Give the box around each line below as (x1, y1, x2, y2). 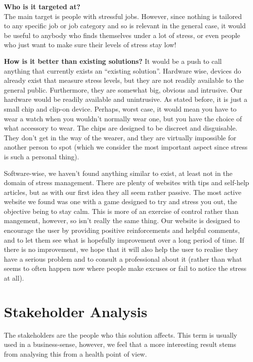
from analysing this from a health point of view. (4, 348, 147, 359)
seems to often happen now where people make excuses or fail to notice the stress (4, 263, 247, 273)
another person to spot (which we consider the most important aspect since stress (4, 142, 248, 152)
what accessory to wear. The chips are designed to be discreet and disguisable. (4, 123, 237, 133)
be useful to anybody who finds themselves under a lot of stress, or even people (4, 30, 240, 40)
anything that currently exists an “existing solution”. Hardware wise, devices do (4, 65, 241, 76)
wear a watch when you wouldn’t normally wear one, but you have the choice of (4, 113, 242, 123)
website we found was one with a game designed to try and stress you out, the (4, 196, 237, 207)
